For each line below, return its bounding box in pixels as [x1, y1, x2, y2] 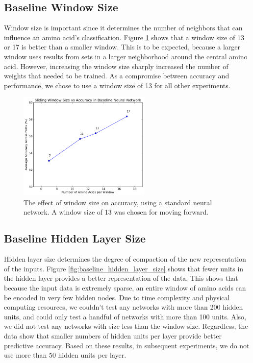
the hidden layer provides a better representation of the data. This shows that [4, 273, 238, 283]
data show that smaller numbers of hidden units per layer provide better [4, 330, 222, 340]
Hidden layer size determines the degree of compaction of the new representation [4, 254, 246, 264]
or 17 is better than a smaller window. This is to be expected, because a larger [4, 42, 240, 52]
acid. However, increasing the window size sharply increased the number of [4, 61, 228, 71]
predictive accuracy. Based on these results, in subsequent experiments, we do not [4, 340, 250, 350]
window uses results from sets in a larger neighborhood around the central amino [4, 51, 248, 61]
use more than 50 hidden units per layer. [4, 350, 126, 360]
